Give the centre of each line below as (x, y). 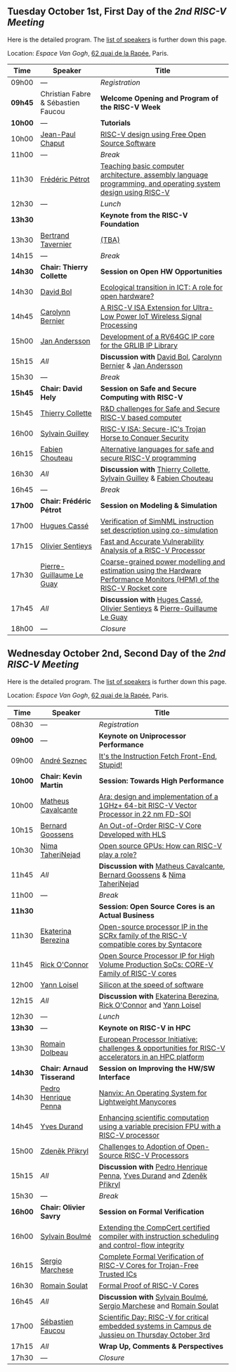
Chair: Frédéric (66, 501)
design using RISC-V (135, 192)
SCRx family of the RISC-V (143, 935)
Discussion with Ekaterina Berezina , (159, 996)
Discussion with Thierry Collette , (156, 469)
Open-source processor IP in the (153, 927)
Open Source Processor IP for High (157, 955)
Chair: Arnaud (64, 1068)
